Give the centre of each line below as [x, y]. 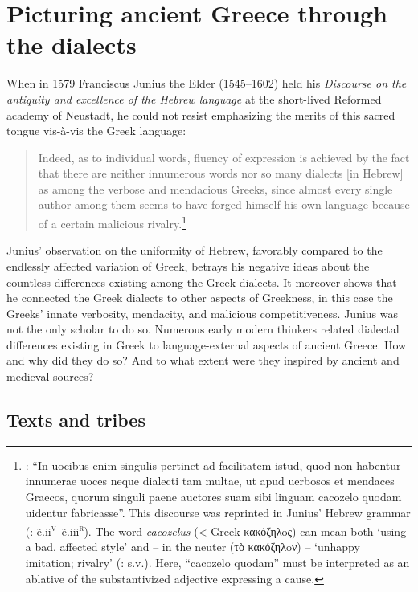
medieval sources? [50, 376]
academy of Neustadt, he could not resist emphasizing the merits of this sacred [201, 114]
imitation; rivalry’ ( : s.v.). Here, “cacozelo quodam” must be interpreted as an [217, 563]
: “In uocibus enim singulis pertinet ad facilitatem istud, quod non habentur [213, 465]
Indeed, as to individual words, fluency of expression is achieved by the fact [224, 157]
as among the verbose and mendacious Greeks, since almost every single [215, 188]
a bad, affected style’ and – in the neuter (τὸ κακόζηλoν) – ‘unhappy [193, 547]
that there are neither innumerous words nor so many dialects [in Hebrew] [221, 173]
